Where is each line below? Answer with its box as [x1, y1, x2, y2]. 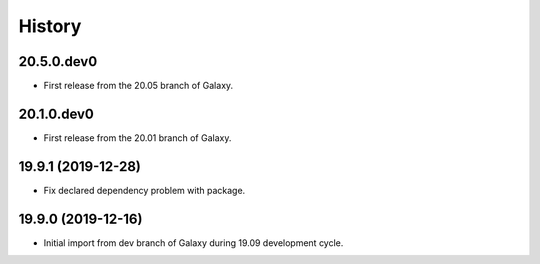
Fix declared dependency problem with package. [43, 184, 246, 196]
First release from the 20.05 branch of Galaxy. [43, 80, 234, 92]
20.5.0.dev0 [18, 53, 98, 70]
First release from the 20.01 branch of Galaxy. [43, 131, 232, 144]
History [18, 15, 82, 37]
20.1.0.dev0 [18, 105, 95, 122]
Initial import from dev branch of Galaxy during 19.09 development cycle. [43, 236, 344, 249]
